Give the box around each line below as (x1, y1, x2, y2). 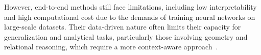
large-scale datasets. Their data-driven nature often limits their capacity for (4, 21, 241, 32)
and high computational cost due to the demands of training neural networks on (4, 11, 255, 22)
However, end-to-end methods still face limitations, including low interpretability (4, 2, 257, 12)
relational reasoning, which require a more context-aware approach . (4, 41, 218, 52)
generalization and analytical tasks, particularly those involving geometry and (4, 31, 248, 42)
